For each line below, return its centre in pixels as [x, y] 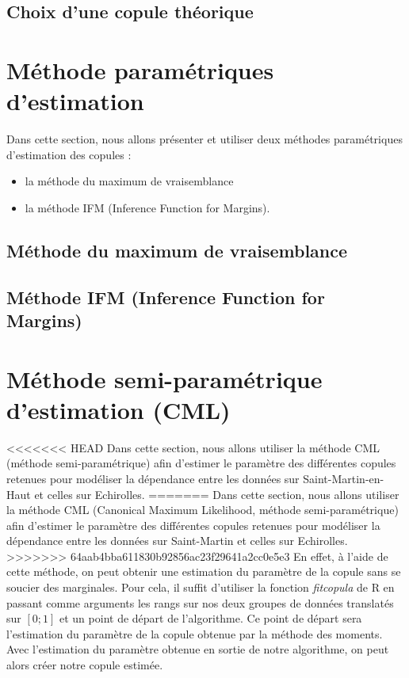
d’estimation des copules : [69, 154]
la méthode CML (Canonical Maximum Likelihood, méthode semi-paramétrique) [203, 510]
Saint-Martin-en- [344, 478]
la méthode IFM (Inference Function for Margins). [147, 207]
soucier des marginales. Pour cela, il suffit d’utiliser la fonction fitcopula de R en [201, 587]
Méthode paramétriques [140, 69]
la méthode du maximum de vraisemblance [129, 181]
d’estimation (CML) [118, 409]
